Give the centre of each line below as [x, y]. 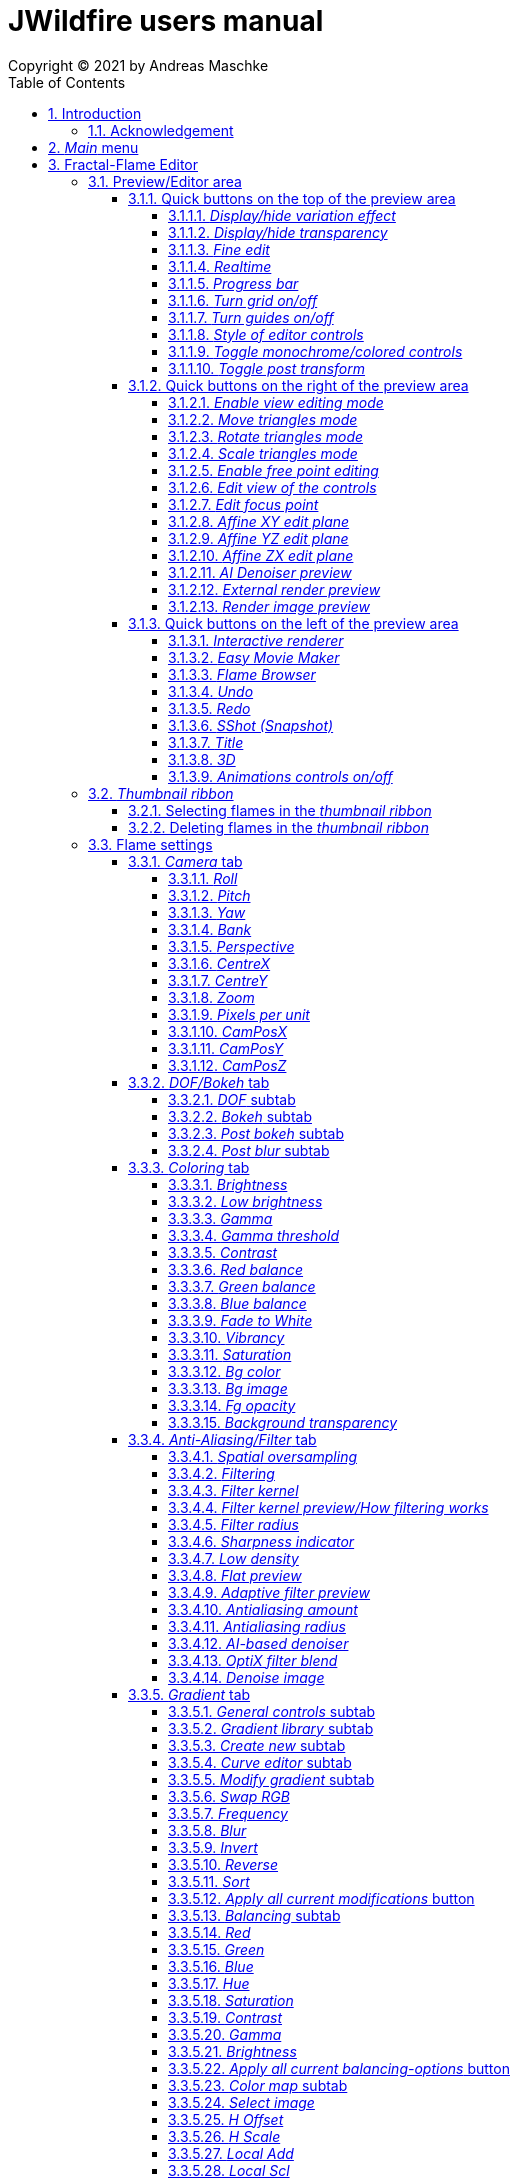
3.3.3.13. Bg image [228, 1388]
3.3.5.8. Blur [207, 1830]
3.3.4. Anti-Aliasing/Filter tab [222, 1439]
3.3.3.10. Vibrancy [226, 1337]
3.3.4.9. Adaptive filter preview [269, 1592]
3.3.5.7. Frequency [228, 1813]
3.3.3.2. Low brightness [245, 1201]
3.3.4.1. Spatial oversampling [263, 1456]
